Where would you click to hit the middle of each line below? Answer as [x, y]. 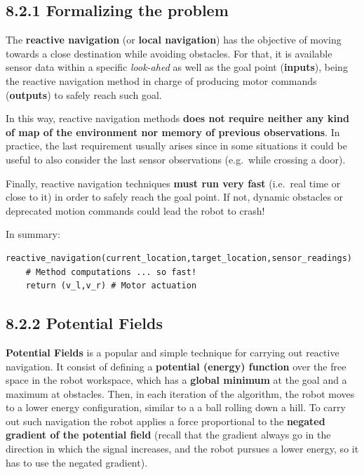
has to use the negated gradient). [77, 462]
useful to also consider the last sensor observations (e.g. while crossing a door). [176, 159]
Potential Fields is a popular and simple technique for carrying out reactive [173, 352]
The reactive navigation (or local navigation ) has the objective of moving [174, 40]
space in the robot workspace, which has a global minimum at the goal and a [176, 380]
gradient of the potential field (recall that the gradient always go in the [168, 435]
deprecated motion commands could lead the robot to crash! [135, 210]
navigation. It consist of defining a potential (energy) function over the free [176, 366]
